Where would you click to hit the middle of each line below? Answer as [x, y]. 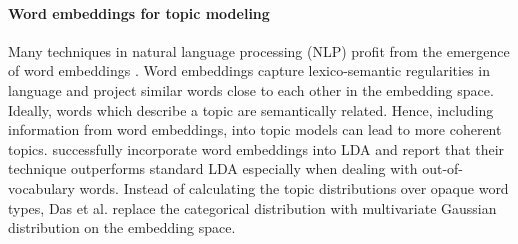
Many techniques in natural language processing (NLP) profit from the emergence [259, 50]
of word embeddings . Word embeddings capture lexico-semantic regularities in [249, 70]
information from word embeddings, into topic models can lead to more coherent [255, 129]
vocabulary [41, 187]
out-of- [442, 168]
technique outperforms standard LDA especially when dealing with [213, 168]
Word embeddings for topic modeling [139, 12]
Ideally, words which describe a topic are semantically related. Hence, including [251, 109]
